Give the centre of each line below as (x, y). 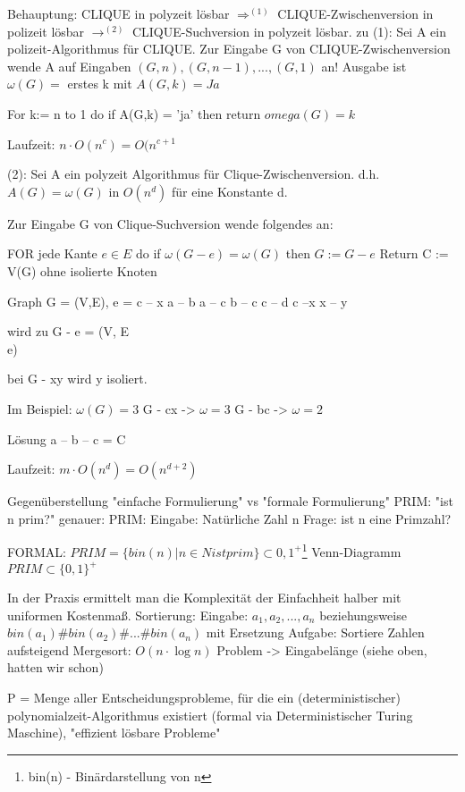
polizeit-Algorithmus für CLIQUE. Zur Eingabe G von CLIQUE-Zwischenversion (229, 49)
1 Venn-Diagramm (351, 550)
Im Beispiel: (40, 408)
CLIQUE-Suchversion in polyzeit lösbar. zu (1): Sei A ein (289, 31)
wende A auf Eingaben (69, 66)
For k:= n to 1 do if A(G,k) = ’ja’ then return (134, 113)
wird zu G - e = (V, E (68, 331)
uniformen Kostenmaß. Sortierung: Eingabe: (128, 615)
